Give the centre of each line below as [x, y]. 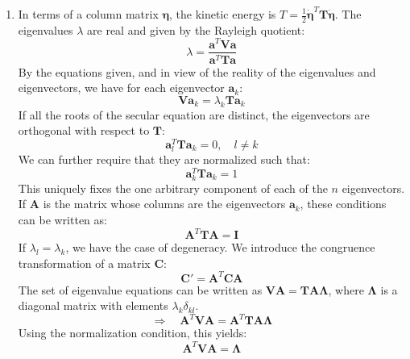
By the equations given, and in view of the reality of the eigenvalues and [197, 71]
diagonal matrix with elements [93, 305]
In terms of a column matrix [88, 14]
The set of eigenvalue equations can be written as [140, 289]
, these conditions [343, 204]
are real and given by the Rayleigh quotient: [196, 29]
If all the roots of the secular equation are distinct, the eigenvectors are [194, 114]
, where [346, 289]
